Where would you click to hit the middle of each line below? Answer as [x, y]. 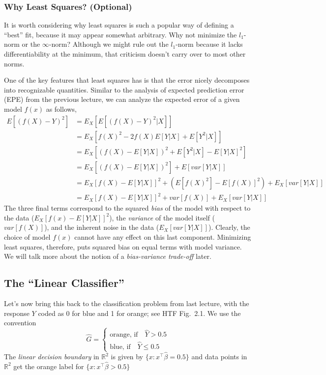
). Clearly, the [229, 227]
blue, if [120, 347]
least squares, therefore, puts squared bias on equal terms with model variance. [123, 246]
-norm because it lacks [209, 44]
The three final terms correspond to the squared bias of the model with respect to [127, 208]
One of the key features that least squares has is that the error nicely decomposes [127, 80]
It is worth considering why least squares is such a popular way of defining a [119, 25]
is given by [127, 357]
